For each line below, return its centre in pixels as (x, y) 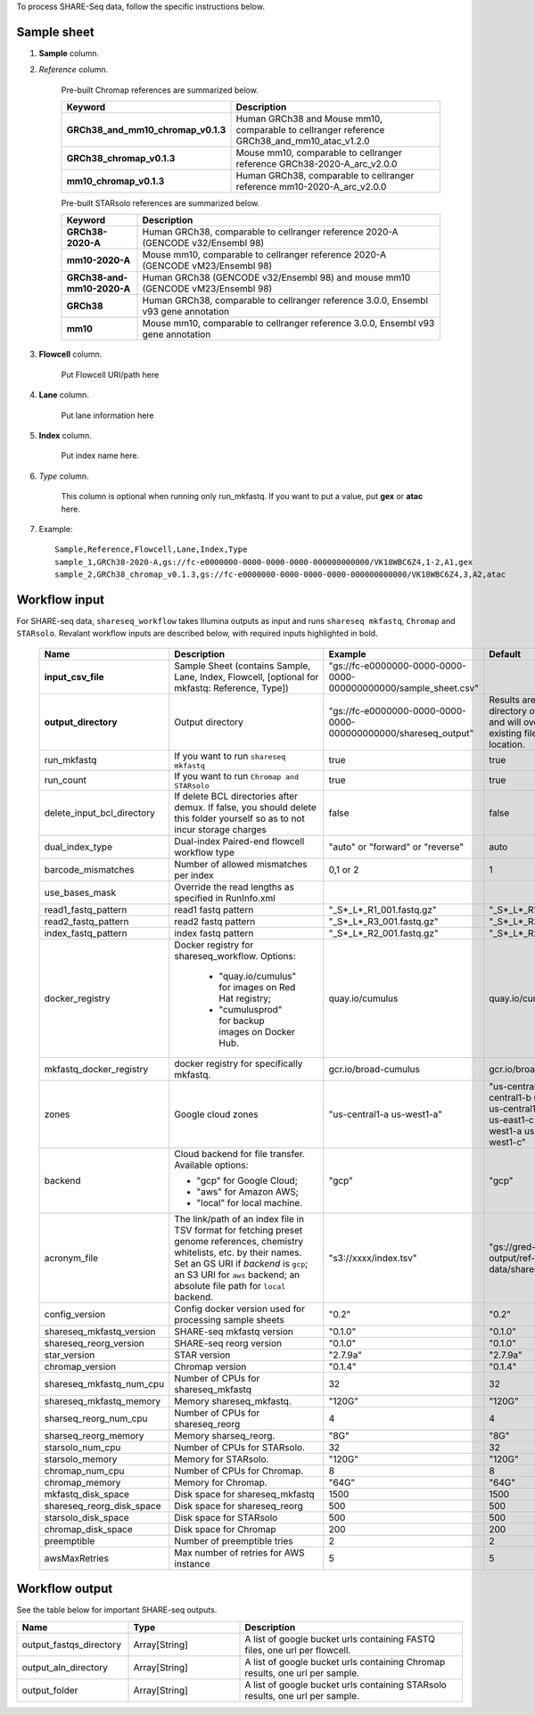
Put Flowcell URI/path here (110, 374)
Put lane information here (108, 415)
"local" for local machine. (250, 1202)
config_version (75, 1314)
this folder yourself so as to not (239, 818)
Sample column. (69, 53)
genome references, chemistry (239, 1241)
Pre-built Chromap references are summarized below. (160, 90)
